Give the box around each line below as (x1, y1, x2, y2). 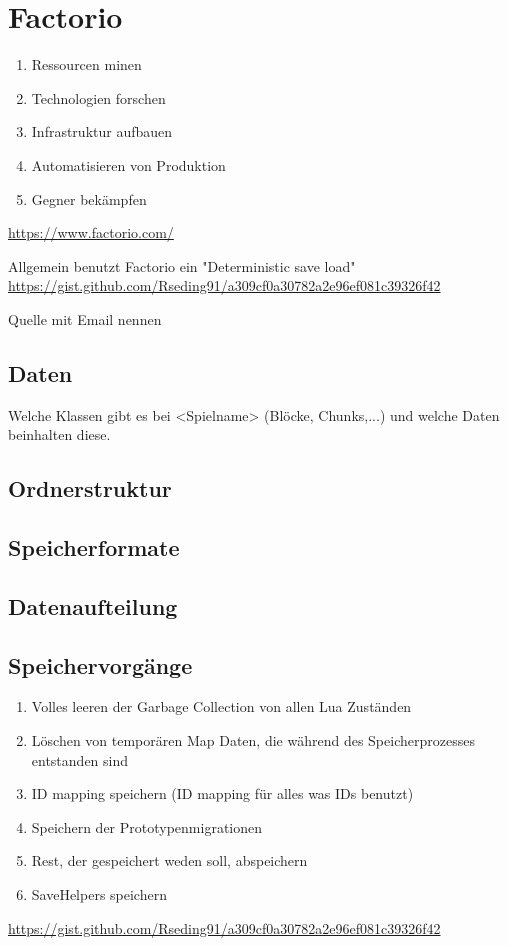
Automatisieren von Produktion (31, 154, 226, 175)
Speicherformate (8, 532, 180, 563)
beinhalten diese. (8, 424, 111, 445)
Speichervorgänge (8, 649, 193, 680)
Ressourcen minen (31, 54, 142, 75)
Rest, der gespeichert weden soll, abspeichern (31, 850, 308, 871)
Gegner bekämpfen (31, 188, 147, 209)
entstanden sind (31, 749, 129, 770)
